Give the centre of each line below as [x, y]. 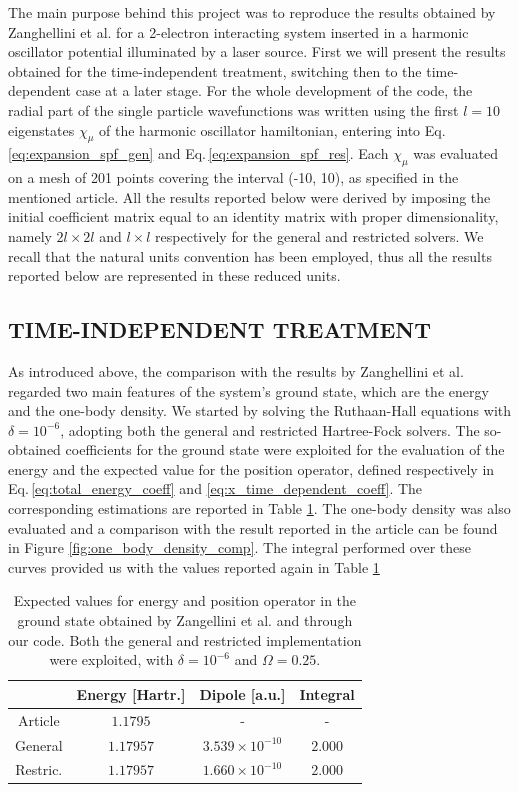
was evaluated [456, 153]
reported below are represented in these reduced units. [174, 275]
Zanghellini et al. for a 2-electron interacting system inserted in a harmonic [238, 31]
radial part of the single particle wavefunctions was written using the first [233, 109]
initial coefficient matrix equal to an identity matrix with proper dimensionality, [253, 216]
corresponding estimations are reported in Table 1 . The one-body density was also [259, 508]
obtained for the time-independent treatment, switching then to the [215, 70]
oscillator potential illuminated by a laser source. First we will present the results [257, 51]
